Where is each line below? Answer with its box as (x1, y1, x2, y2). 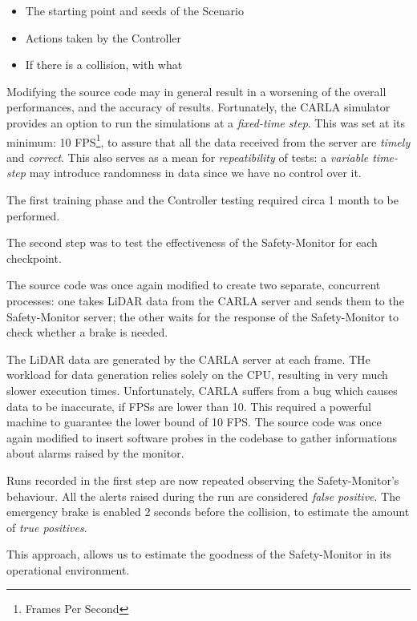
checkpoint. (6, 249, 62, 266)
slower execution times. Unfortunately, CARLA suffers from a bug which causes (6, 381, 398, 398)
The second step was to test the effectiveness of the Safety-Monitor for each (6, 234, 378, 251)
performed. (6, 207, 60, 224)
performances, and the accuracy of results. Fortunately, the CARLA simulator (6, 99, 391, 115)
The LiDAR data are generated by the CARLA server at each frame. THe (6, 350, 370, 367)
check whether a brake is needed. (6, 324, 168, 341)
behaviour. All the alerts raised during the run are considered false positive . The (6, 487, 401, 504)
